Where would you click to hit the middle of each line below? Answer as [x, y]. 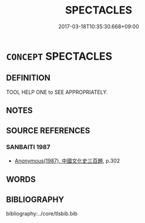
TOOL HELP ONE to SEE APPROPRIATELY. [57, 92]
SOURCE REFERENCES [48, 131]
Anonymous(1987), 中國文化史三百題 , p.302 [67, 161]
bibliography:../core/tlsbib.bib [42, 214]
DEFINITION [28, 78]
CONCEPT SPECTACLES [59, 56]
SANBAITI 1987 [28, 147]
